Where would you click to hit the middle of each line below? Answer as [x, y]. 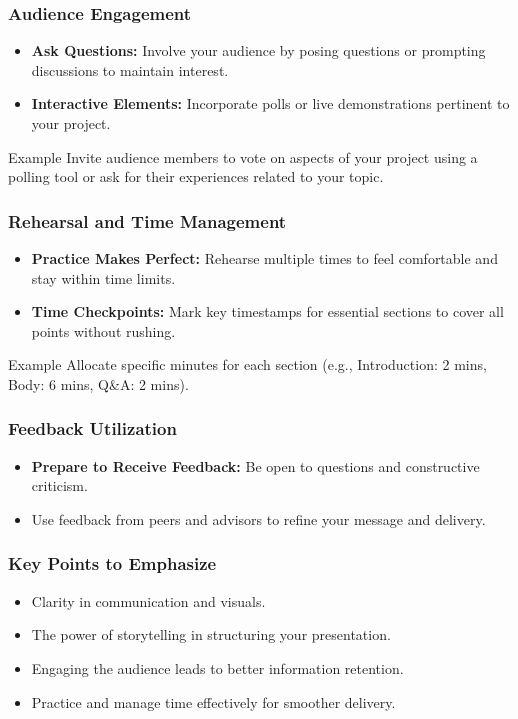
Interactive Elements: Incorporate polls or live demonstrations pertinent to [270, 103]
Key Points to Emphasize [112, 563]
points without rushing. [103, 330]
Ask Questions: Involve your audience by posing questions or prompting [258, 50]
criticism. [59, 485]
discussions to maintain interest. [130, 69]
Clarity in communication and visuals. [148, 600]
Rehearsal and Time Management [147, 220]
